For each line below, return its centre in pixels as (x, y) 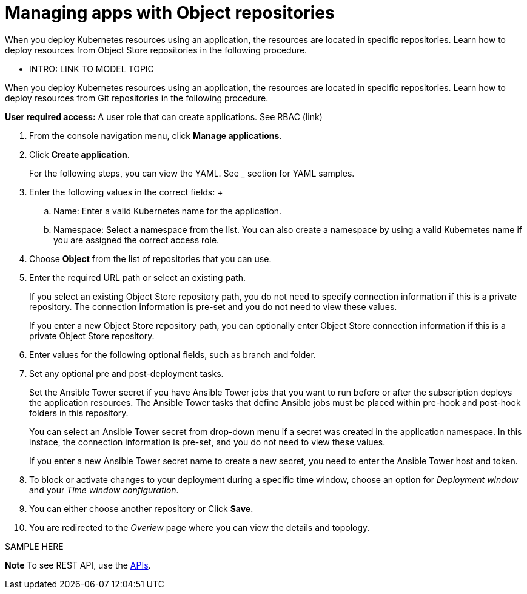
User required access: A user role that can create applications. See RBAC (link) (164, 116)
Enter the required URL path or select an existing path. (138, 277)
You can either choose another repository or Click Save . (141, 508)
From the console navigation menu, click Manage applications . (156, 135)
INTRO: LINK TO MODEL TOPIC (92, 69)
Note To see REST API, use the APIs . (78, 565)
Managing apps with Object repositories (170, 13)
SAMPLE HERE (34, 546)
